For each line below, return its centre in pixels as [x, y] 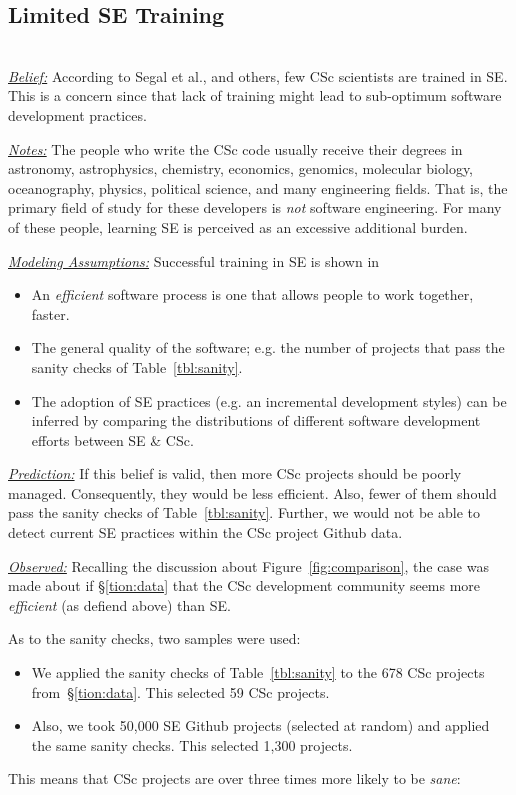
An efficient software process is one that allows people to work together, [252, 294]
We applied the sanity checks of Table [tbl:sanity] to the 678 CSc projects [258, 672]
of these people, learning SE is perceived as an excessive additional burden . [238, 226]
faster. [50, 313]
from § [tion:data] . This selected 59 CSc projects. [180, 691]
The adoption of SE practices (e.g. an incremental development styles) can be [269, 400]
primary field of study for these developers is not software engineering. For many [255, 207]
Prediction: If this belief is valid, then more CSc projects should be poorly [235, 473]
